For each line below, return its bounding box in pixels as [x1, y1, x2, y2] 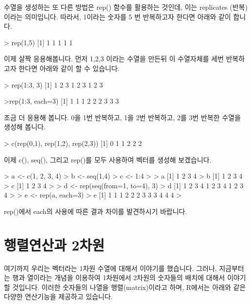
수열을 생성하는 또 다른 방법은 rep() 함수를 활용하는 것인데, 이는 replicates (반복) [4, 2, 248, 12]
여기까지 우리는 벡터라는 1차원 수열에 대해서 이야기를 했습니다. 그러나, [4, 263, 217, 273]
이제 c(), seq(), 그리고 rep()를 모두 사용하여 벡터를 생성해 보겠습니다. [4, 154, 212, 164]
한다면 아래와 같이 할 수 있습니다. [18, 63, 119, 73]
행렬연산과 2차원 [4, 234, 105, 254]
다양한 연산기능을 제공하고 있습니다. [4, 291, 113, 302]
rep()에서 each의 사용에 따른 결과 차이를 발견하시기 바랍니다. [4, 206, 187, 216]
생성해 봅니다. [4, 122, 46, 132]
